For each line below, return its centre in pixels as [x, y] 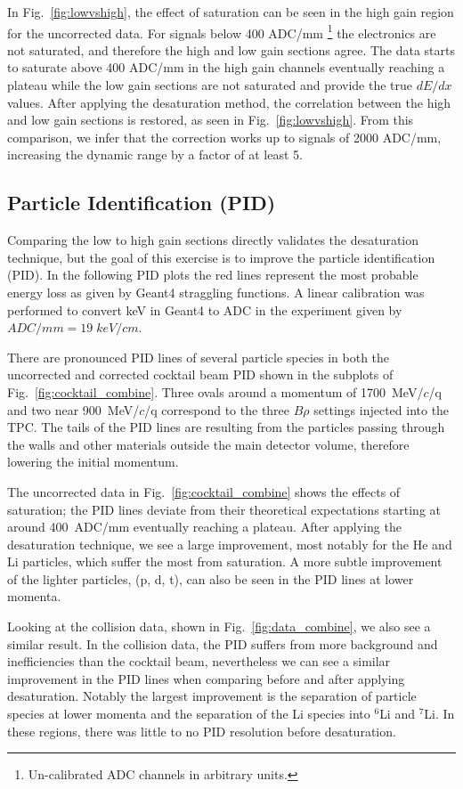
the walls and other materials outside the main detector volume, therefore [208, 444]
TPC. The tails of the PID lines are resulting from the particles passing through [226, 427]
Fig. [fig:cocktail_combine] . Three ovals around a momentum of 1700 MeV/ [215, 391]
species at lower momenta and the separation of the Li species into [189, 714]
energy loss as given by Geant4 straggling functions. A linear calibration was [216, 292]
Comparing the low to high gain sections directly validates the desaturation [213, 240]
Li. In [439, 714]
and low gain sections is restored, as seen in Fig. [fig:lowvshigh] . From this [211, 120]
